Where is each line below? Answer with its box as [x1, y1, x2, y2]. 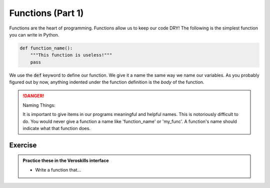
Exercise [9, 140, 37, 149]
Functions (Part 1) [9, 7, 84, 18]
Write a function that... [35, 166, 81, 172]
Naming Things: [22, 102, 55, 108]
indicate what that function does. [22, 125, 91, 131]
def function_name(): [19, 45, 73, 51]
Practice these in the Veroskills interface [22, 157, 109, 163]
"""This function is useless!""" [30, 52, 112, 58]
